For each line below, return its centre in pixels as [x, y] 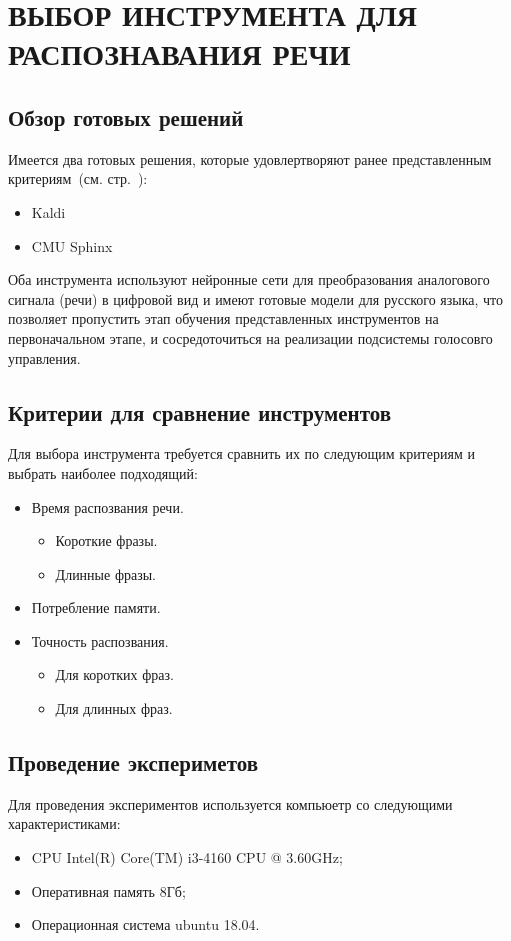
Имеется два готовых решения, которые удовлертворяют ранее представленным [250, 158]
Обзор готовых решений [126, 116]
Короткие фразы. [106, 540]
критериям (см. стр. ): [78, 178]
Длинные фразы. [106, 573]
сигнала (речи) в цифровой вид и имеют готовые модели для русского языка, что [256, 298]
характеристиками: [64, 823]
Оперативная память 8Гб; [108, 890]
